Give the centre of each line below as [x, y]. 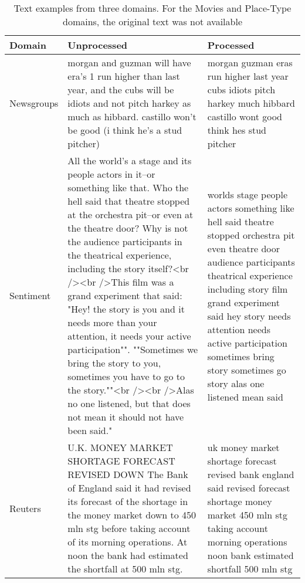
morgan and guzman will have [129, 62]
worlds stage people [248, 194]
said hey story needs [249, 316]
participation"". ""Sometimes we [133, 349]
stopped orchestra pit [251, 235]
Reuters [25, 508]
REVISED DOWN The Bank [128, 474]
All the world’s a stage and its [130, 160]
